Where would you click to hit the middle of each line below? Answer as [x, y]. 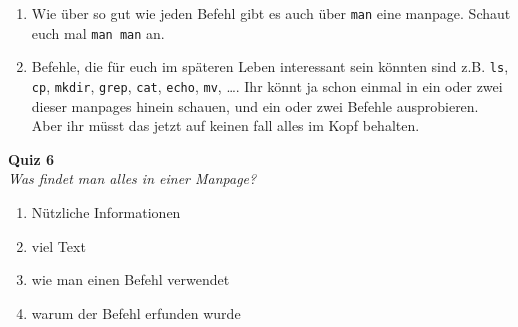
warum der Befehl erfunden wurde [136, 312]
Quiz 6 [31, 158]
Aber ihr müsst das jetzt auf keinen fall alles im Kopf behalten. [225, 125]
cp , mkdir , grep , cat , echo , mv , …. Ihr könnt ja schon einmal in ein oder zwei [267, 85]
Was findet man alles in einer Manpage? [132, 178]
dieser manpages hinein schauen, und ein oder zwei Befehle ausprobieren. [255, 105]
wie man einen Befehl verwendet [130, 279]
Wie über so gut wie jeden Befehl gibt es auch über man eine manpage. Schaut [271, 13]
